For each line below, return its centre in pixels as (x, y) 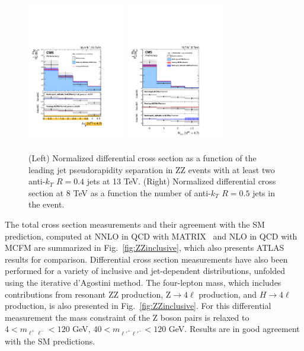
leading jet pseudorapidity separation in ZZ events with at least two (152, 169)
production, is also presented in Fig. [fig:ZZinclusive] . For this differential (138, 306)
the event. (47, 204)
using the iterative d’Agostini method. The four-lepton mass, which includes (143, 282)
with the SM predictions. (50, 341)
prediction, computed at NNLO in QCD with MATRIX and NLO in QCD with (151, 236)
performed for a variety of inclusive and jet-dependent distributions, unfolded (145, 271)
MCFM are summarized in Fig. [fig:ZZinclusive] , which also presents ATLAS (145, 248)
